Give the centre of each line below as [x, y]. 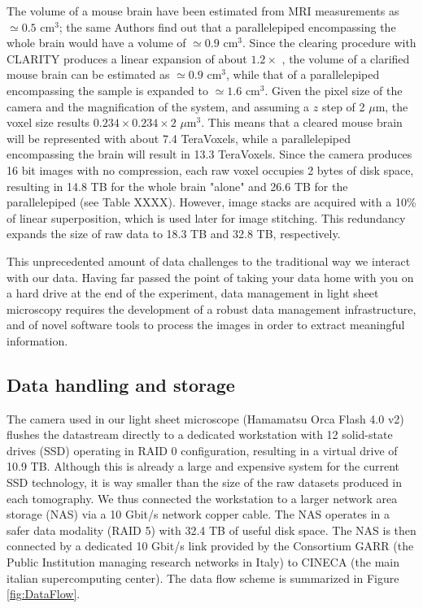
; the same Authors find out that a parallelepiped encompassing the [227, 26]
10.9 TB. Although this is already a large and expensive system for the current [203, 466]
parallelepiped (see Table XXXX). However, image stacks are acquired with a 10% [211, 202]
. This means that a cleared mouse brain [302, 122]
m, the [392, 106]
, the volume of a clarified [346, 58]
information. [37, 340]
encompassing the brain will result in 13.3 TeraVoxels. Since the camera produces [209, 154]
